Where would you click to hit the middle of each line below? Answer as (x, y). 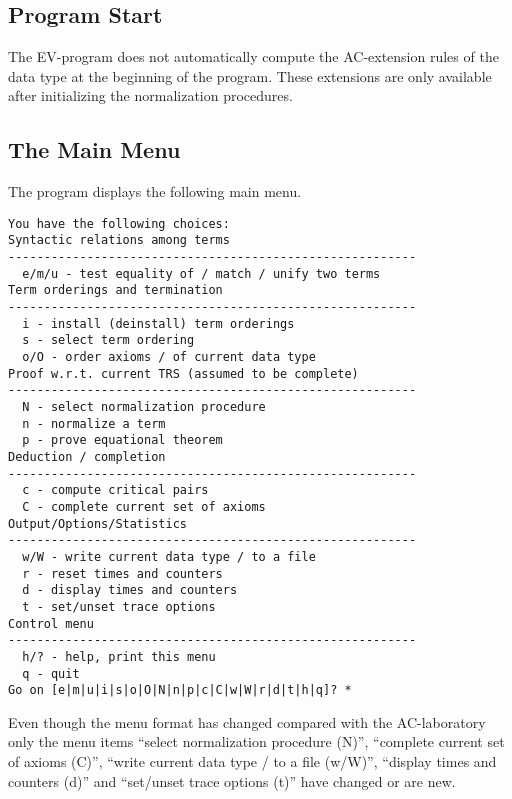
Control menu (51, 623)
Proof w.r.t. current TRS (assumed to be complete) (183, 373)
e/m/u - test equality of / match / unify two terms (201, 273)
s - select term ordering (108, 340)
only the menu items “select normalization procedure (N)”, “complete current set (256, 741)
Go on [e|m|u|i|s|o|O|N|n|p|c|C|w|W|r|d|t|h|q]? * (180, 690)
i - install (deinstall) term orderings (158, 323)
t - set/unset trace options (119, 606)
